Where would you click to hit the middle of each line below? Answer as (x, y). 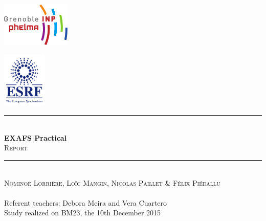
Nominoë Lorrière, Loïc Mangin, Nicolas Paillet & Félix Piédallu (112, 182)
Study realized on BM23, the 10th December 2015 (83, 213)
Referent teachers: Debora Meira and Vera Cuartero (86, 202)
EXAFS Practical (36, 137)
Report (16, 148)
